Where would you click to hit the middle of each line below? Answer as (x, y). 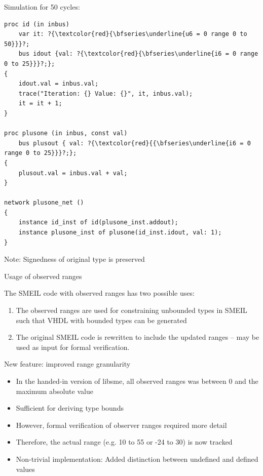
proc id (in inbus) (37, 24)
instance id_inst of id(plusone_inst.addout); (98, 223)
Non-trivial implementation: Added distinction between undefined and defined (137, 459)
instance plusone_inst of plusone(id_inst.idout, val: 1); (120, 233)
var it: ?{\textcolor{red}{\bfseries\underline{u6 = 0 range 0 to (133, 34)
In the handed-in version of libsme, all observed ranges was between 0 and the (137, 381)
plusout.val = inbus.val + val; (73, 173)
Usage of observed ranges (43, 276)
